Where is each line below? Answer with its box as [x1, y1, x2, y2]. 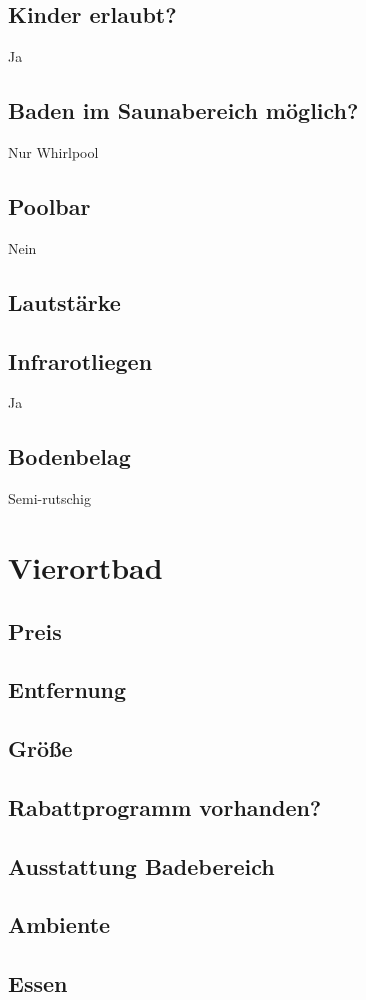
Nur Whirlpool [8, 142, 99, 162]
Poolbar [8, 190, 91, 221]
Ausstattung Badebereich [8, 850, 275, 881]
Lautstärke [8, 286, 121, 317]
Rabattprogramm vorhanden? [8, 791, 322, 822]
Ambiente [8, 909, 111, 940]
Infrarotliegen [8, 345, 153, 376]
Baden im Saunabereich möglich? [8, 95, 359, 126]
